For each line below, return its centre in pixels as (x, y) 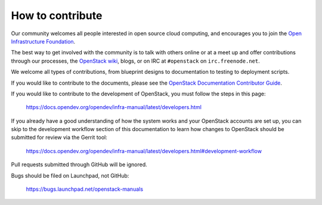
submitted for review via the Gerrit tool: (59, 138)
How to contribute (57, 15)
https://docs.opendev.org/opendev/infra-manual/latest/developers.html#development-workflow (144, 151)
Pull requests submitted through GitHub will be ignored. (79, 164)
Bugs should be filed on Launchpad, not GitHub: (70, 175)
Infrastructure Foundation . (43, 41)
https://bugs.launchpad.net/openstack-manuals (84, 189)
